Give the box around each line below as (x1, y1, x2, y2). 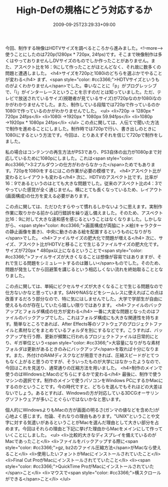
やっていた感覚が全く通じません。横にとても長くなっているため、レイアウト (5, 186, 163, 192)
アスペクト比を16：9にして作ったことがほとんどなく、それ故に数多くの (14, 64, 161, 70)
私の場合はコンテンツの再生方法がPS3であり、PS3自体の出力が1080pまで (5, 149, 158, 155)
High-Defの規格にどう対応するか (16, 5, 152, 16)
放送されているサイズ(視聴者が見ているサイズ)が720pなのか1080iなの (18, 95, 162, 101)
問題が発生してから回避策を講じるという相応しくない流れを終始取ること (5, 266, 154, 272)
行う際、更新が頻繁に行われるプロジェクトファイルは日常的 (27, 333, 150, 339)
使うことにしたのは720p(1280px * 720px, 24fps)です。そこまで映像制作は (5, 51, 158, 57)
